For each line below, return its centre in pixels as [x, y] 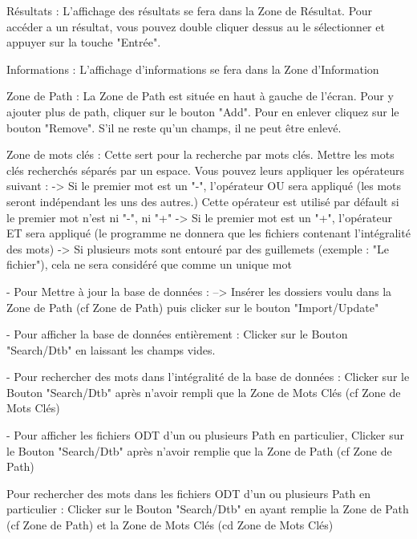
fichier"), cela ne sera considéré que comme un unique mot [149, 264]
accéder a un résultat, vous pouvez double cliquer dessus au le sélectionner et [196, 26]
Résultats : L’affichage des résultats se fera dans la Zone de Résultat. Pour [190, 10]
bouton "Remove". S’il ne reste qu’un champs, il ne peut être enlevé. [174, 127]
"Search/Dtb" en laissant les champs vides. [111, 349]
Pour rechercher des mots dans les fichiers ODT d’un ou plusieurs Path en [189, 493]
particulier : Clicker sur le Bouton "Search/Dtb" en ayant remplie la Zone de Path [208, 509]
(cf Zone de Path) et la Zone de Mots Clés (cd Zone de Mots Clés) [170, 525]
